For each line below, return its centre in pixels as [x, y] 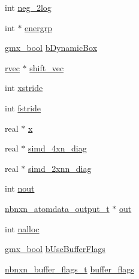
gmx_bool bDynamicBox [51, 48]
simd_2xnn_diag [60, 168]
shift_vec [47, 67]
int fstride [23, 107]
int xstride [24, 88]
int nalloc [22, 228]
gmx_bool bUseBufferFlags [55, 249]
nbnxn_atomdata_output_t [57, 208]
